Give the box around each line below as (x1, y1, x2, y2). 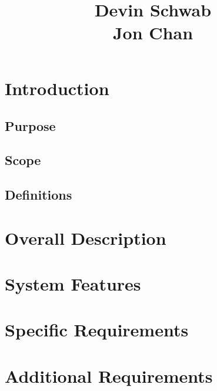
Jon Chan (112, 20, 193, 44)
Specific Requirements (5, 318, 189, 342)
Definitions (5, 186, 72, 204)
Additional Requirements (5, 363, 213, 387)
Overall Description (5, 225, 166, 250)
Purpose (5, 116, 56, 134)
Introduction (5, 76, 109, 100)
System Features (5, 272, 141, 296)
